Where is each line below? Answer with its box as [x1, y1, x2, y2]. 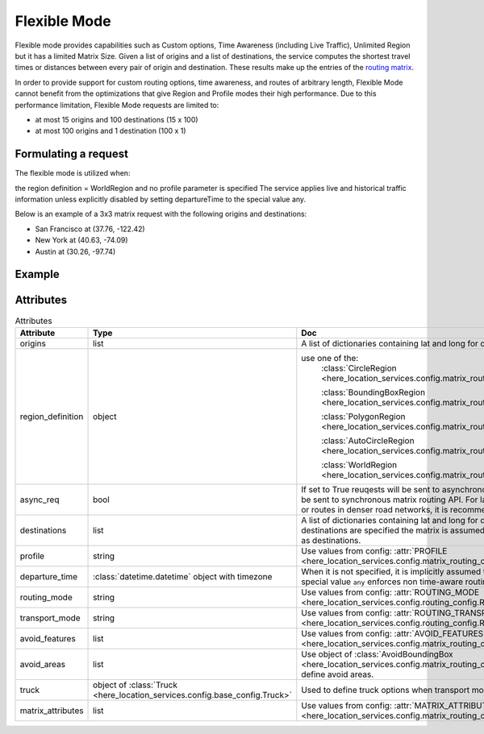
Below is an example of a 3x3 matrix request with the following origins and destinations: [15, 209, 307, 219]
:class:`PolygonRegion [321, 411, 407, 422]
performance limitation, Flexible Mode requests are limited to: [15, 100, 219, 110]
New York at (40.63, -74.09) [35, 235, 128, 245]
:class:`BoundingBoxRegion [321, 387, 426, 398]
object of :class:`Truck [93, 679, 177, 690]
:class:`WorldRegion [321, 459, 398, 471]
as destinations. [301, 534, 361, 545]
